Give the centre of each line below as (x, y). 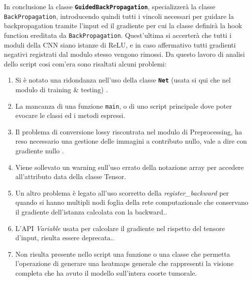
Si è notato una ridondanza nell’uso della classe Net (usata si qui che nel (123, 80)
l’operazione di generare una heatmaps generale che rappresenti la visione (125, 263)
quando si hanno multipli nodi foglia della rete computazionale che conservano (132, 202)
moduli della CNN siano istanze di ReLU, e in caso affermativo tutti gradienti (120, 44)
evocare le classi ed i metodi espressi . (70, 115)
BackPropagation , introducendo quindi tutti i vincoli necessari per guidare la (119, 16)
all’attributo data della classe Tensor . (71, 176)
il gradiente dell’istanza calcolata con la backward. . (91, 212)
